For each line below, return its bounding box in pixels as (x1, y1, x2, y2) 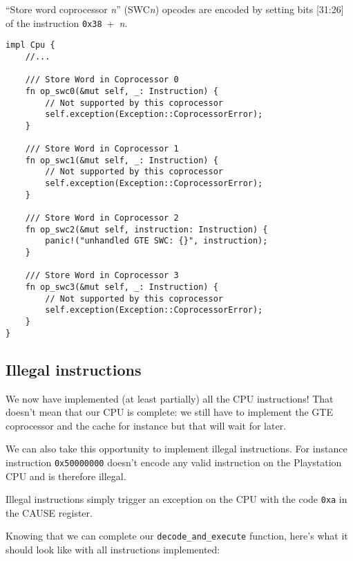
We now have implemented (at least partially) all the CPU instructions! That (6, 391, 334, 405)
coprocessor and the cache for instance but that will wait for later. (6, 418, 287, 432)
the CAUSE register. (6, 505, 93, 519)
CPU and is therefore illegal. (6, 468, 126, 483)
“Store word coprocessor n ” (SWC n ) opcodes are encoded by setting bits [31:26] (6, 2, 344, 16)
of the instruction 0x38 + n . (6, 15, 128, 30)
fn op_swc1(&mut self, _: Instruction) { (25, 155, 218, 165)
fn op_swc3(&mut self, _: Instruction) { (25, 282, 218, 293)
